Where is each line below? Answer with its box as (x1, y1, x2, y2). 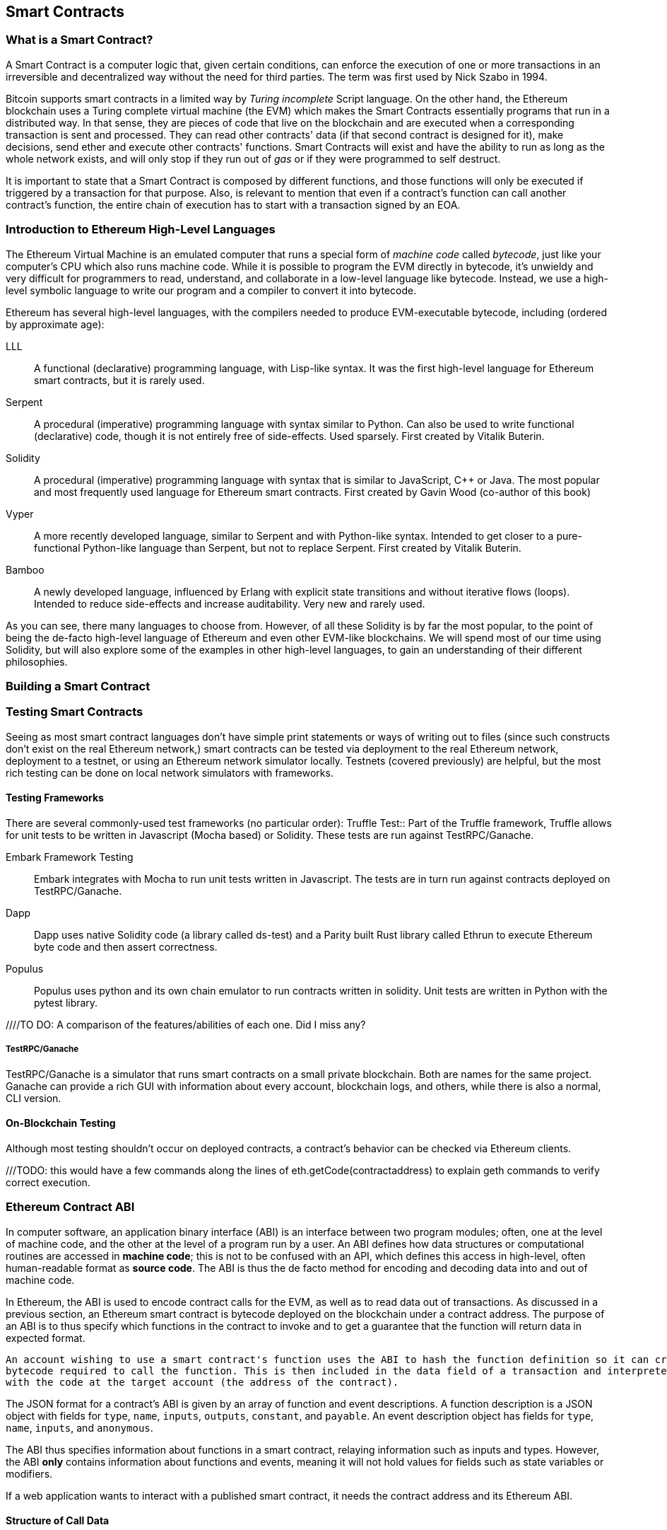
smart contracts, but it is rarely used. (34, 373, 205, 386)
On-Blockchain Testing (6, 1117, 116, 1130)
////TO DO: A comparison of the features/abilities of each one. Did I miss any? (6, 1018, 366, 1031)
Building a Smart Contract (6, 678, 150, 693)
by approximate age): (6, 318, 105, 330)
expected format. (6, 1331, 85, 1344)
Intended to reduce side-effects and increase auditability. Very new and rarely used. (34, 597, 425, 610)
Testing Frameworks (6, 792, 104, 804)
